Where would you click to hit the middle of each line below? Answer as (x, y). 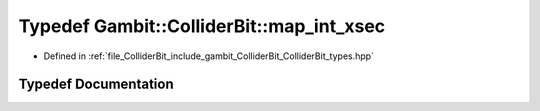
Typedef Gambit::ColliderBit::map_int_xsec (202, 26)
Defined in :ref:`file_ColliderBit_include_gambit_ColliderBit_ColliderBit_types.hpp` (209, 56)
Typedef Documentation (96, 84)
